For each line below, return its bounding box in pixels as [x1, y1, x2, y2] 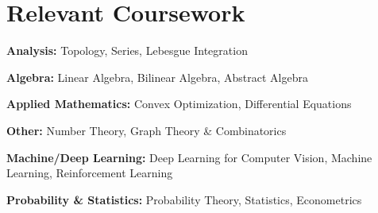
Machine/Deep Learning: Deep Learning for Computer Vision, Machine [6, 149, 372, 165]
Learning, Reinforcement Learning [6, 165, 173, 181]
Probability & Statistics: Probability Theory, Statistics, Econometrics [6, 191, 362, 207]
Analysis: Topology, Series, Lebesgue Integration [6, 42, 248, 59]
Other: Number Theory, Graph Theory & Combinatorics [6, 122, 287, 138]
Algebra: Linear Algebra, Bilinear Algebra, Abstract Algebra [6, 68, 308, 85]
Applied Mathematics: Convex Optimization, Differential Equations [6, 95, 352, 112]
